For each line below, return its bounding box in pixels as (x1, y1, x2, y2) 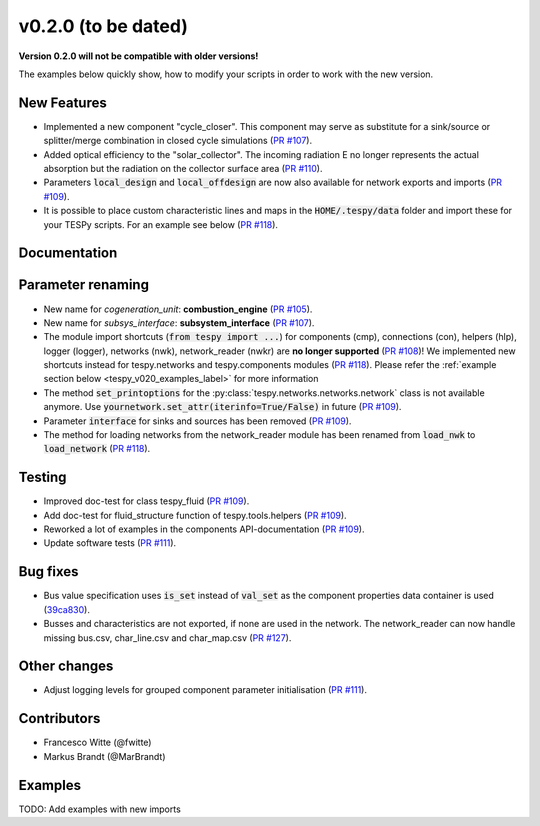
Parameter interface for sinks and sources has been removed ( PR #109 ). (43, 415, 352, 427)
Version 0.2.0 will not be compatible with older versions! (18, 50, 259, 62)
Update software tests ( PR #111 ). (43, 537, 177, 549)
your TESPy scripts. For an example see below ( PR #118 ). (43, 218, 279, 230)
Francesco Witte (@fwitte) (43, 736, 152, 749)
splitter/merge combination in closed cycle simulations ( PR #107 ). (43, 135, 313, 147)
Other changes (18, 658, 114, 675)
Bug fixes (18, 563, 79, 580)
